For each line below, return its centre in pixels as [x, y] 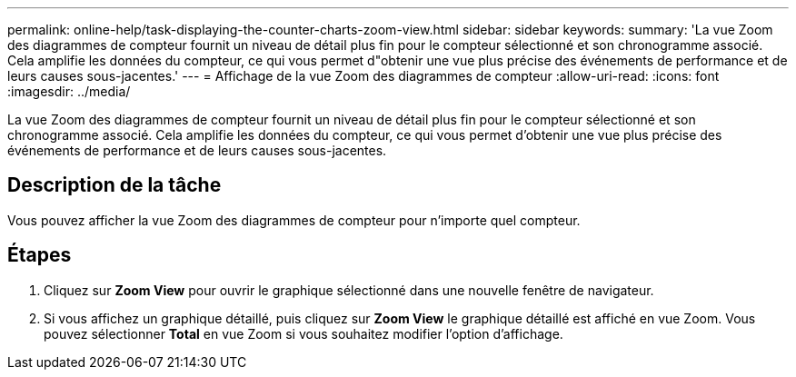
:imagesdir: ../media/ [69, 91]
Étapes [40, 255]
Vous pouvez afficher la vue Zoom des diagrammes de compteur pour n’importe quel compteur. [294, 220]
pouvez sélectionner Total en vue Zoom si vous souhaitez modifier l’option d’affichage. [303, 333]
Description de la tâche [114, 185]
